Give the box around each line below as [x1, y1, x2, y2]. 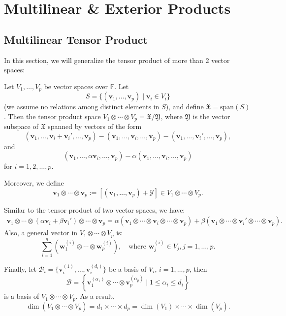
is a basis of [4, 291, 39, 301]
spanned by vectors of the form [48, 121, 142, 131]
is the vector [192, 111, 230, 121]
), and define [165, 101, 204, 112]
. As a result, [75, 291, 115, 301]
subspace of [4, 121, 38, 131]
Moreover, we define [4, 178, 64, 188]
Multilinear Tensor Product [4, 32, 148, 47]
